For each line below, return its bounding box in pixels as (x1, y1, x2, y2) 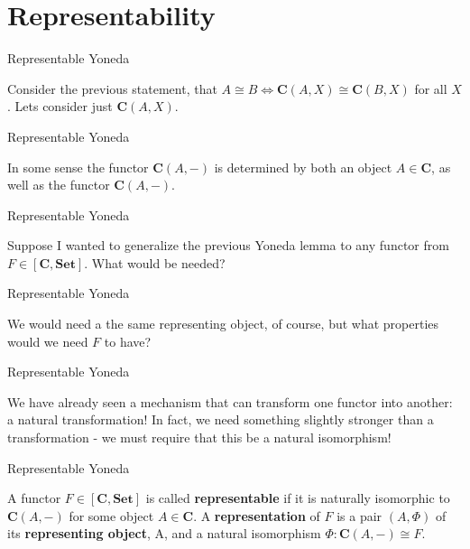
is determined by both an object (214, 157, 392, 176)
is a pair (336, 506, 382, 525)
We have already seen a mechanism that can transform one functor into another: (7, 392, 453, 411)
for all (414, 79, 447, 98)
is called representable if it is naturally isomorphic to (145, 489, 450, 507)
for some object (69, 506, 154, 525)
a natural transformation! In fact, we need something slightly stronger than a (7, 410, 434, 429)
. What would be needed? (84, 253, 226, 272)
